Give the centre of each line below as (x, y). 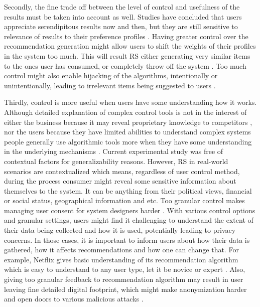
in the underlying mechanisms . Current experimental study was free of (114, 151)
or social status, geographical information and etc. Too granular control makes (124, 200)
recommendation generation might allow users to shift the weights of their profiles (130, 46)
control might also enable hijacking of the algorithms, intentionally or (111, 75)
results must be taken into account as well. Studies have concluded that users (123, 16)
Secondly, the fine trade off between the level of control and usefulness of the (122, 7)
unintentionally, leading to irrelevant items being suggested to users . (110, 85)
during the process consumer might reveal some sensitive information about (120, 181)
